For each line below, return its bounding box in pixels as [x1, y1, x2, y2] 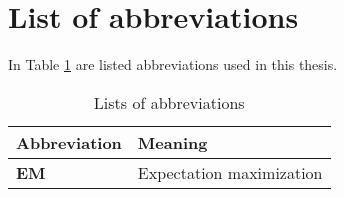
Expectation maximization [137, 160, 323, 184]
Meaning [137, 130, 208, 154]
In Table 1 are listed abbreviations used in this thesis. [8, 54, 338, 75]
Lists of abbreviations [93, 90, 245, 114]
